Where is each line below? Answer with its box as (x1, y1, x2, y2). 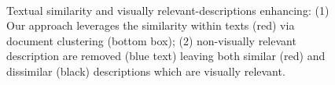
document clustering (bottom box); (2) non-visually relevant (6, 32, 296, 48)
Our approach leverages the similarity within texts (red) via (6, 17, 295, 34)
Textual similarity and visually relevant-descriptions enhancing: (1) (6, 2, 329, 18)
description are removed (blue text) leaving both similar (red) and (6, 48, 326, 64)
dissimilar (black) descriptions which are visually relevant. (6, 62, 285, 79)
